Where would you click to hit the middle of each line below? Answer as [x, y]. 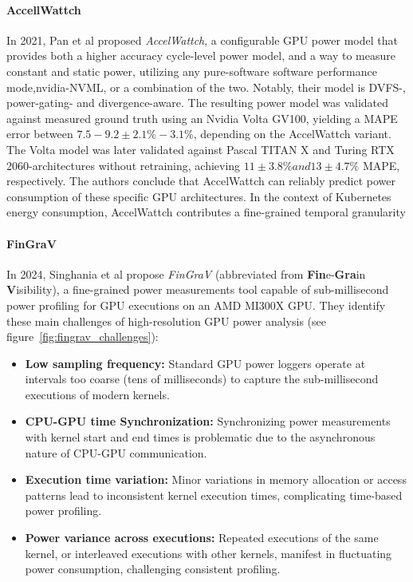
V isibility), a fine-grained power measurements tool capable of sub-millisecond [198, 289]
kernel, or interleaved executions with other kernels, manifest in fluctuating [208, 553]
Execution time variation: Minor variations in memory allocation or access [216, 479]
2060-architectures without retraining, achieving [124, 165]
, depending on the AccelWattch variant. [292, 134]
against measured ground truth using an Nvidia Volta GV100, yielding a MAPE [202, 118]
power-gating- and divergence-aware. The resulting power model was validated [198, 103]
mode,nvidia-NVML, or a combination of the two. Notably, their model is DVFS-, [206, 87]
